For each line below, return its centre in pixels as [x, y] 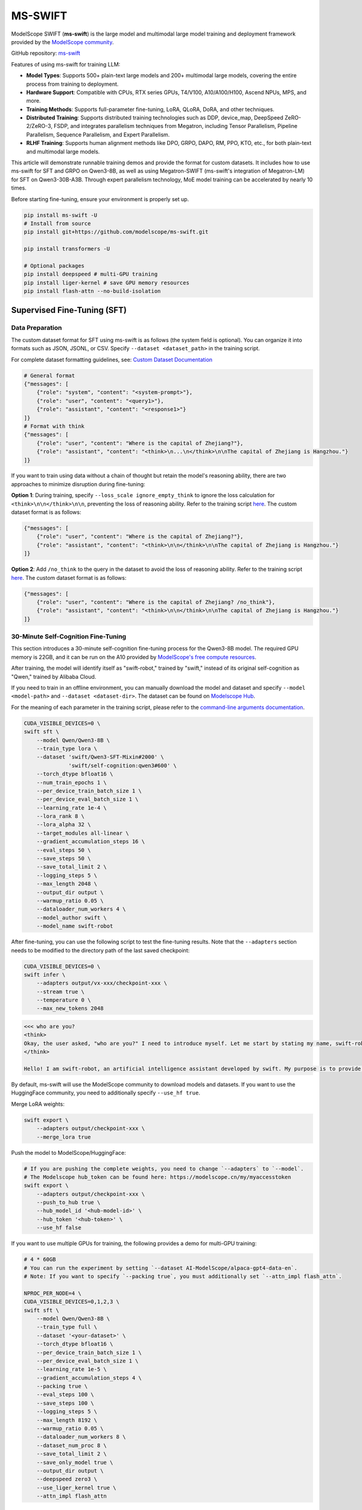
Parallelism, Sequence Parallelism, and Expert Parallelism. [98, 134]
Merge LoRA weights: [38, 1104]
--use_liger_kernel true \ [77, 1488]
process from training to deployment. [72, 84]
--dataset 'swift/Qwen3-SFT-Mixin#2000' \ [100, 757]
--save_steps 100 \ [65, 1403]
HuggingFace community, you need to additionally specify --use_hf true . [106, 1093]
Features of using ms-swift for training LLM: [66, 64]
